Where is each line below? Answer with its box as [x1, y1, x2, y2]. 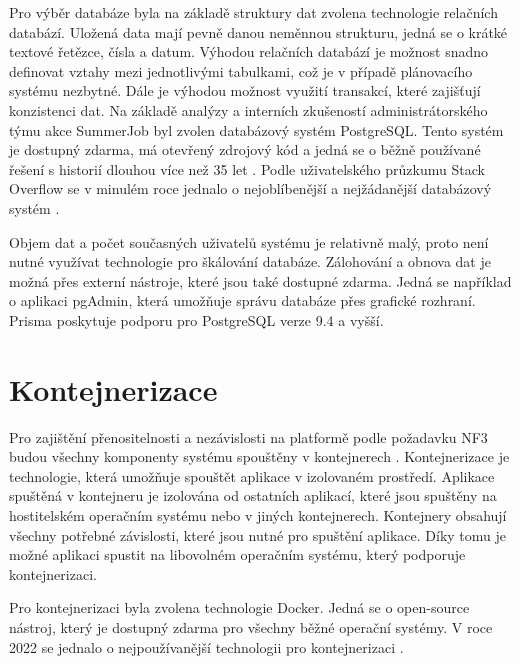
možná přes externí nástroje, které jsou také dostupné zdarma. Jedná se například [9, 270, 512, 291]
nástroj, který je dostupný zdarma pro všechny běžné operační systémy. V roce [9, 616, 493, 637]
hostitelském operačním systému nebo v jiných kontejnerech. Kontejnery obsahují [9, 505, 507, 525]
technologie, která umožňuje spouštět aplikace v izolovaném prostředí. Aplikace [9, 465, 495, 486]
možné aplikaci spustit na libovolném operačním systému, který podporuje [9, 544, 466, 565]
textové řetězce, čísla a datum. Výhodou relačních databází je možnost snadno [9, 41, 488, 62]
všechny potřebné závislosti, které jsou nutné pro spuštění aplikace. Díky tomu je [9, 524, 506, 545]
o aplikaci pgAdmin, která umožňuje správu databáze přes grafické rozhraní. [9, 290, 476, 311]
